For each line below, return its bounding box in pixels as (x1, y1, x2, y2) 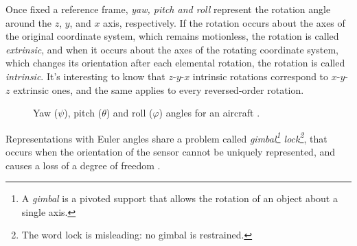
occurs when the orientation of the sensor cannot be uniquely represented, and (5, 145, 336, 158)
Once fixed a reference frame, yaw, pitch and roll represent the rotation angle (5, 2, 331, 16)
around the (5, 15, 51, 29)
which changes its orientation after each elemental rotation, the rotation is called (5, 56, 345, 70)
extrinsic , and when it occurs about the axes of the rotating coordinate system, (5, 42, 338, 56)
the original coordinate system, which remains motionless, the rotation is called (5, 29, 339, 43)
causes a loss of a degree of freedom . (5, 158, 161, 172)
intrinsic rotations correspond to (192, 69, 329, 83)
